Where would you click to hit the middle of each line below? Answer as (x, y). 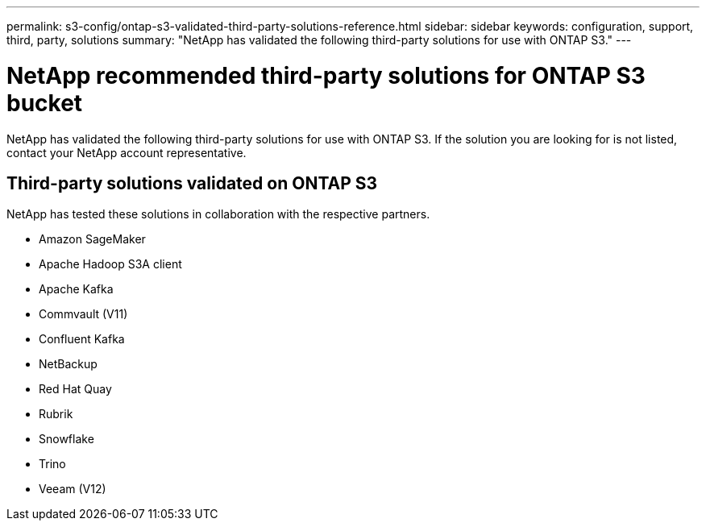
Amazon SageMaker (92, 239)
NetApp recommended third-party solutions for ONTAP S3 (326, 75)
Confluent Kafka (82, 339)
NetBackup (68, 364)
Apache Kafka (76, 289)
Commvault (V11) (83, 314)
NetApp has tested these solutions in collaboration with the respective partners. (218, 214)
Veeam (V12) (73, 489)
